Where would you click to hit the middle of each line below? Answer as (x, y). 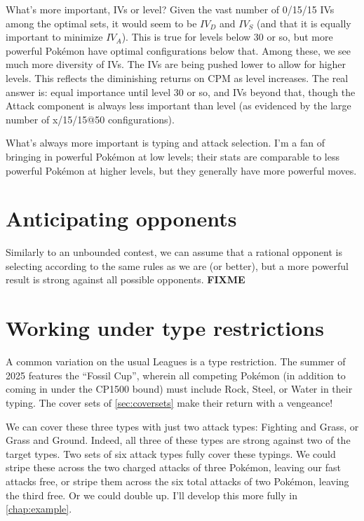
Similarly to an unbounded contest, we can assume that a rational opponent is (174, 252)
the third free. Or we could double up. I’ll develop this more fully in (151, 495)
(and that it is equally (304, 23)
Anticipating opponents (121, 218)
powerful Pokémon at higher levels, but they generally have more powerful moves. (181, 170)
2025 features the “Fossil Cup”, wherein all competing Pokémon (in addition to (176, 375)
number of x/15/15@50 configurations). (90, 119)
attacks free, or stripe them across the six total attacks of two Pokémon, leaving (177, 481)
